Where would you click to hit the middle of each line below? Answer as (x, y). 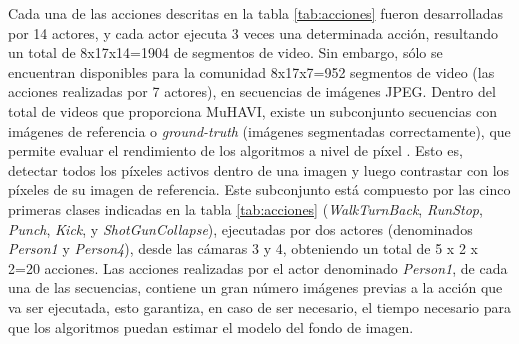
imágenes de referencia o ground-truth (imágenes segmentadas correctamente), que (259, 130)
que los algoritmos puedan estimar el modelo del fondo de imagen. (211, 326)
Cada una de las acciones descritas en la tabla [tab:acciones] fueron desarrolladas (255, 13)
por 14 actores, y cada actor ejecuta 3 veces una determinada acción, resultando (253, 32)
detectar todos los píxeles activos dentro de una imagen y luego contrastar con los (259, 169)
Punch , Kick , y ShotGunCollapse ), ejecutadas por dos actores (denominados (240, 228)
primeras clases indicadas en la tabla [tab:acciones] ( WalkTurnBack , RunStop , (245, 208)
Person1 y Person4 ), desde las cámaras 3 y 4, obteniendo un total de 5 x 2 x (243, 248)
